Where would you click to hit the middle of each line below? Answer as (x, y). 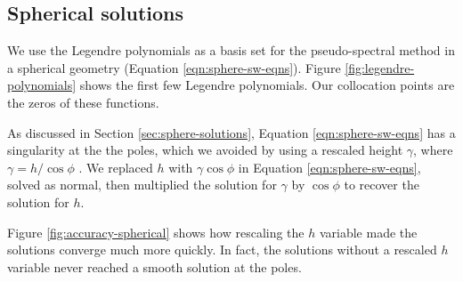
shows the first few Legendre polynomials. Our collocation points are (267, 85)
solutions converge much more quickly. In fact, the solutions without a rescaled (222, 250)
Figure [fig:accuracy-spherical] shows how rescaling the (156, 232)
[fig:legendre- (380, 67)
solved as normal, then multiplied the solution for (142, 185)
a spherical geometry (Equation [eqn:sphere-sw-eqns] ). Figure (174, 67)
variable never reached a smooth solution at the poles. (154, 266)
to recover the (382, 185)
